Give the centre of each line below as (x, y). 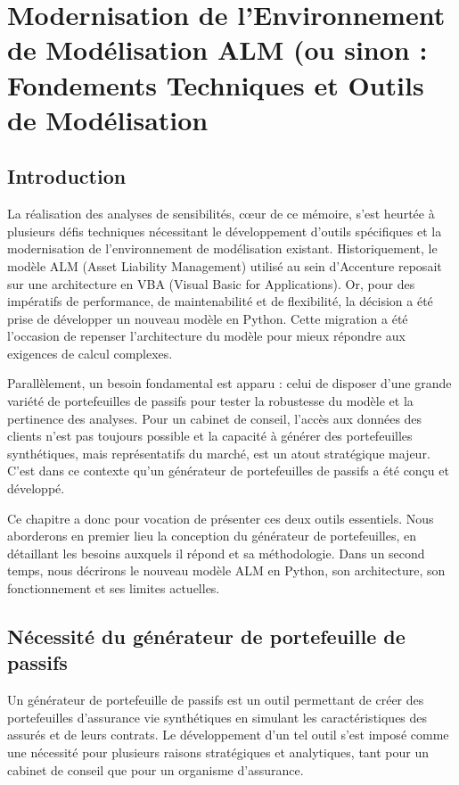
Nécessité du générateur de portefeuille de (206, 636)
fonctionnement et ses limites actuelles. (114, 588)
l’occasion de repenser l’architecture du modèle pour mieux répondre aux (206, 336)
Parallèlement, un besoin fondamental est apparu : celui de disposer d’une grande (229, 383)
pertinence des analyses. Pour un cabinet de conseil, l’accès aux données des (215, 418)
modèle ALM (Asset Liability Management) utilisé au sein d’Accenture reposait (225, 265)
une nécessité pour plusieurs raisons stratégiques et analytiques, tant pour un (218, 752)
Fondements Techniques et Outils (216, 84)
